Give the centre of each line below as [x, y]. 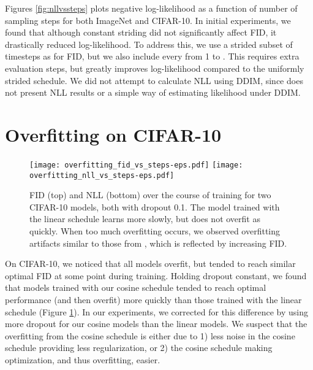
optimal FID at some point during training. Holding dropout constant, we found [156, 275]
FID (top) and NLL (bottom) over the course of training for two [150, 195]
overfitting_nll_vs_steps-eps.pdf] [102, 175]
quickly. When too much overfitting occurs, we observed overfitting [155, 230]
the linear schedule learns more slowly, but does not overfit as [145, 219]
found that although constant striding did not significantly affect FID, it [141, 32]
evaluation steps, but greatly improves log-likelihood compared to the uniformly [155, 68]
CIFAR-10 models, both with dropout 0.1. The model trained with [155, 206]
